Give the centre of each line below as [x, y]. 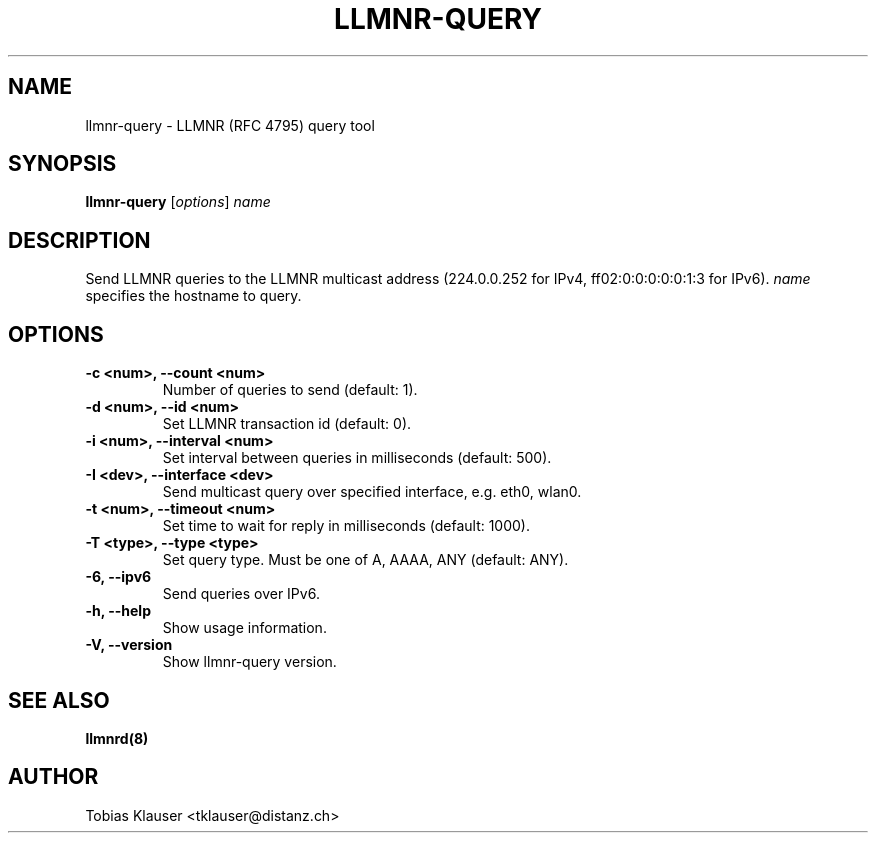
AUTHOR [53, 777]
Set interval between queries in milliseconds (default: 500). [357, 458]
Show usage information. [244, 628]
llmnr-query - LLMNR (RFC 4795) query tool [230, 125]
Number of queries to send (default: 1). [290, 390]
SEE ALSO [59, 700]
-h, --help [118, 611]
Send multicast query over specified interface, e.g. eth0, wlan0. [372, 492]
